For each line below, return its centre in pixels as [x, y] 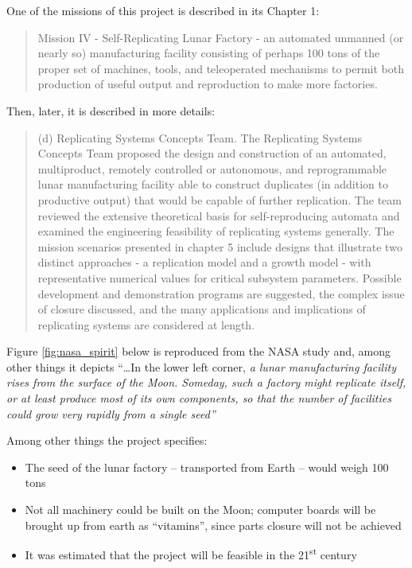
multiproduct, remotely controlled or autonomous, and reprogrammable [212, 168]
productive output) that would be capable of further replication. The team [220, 199]
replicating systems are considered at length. [146, 324]
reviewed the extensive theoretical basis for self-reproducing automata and [219, 215]
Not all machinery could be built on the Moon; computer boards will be [200, 510]
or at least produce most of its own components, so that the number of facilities [199, 398]
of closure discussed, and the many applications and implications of [202, 309]
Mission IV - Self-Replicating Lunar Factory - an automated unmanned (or [221, 37]
